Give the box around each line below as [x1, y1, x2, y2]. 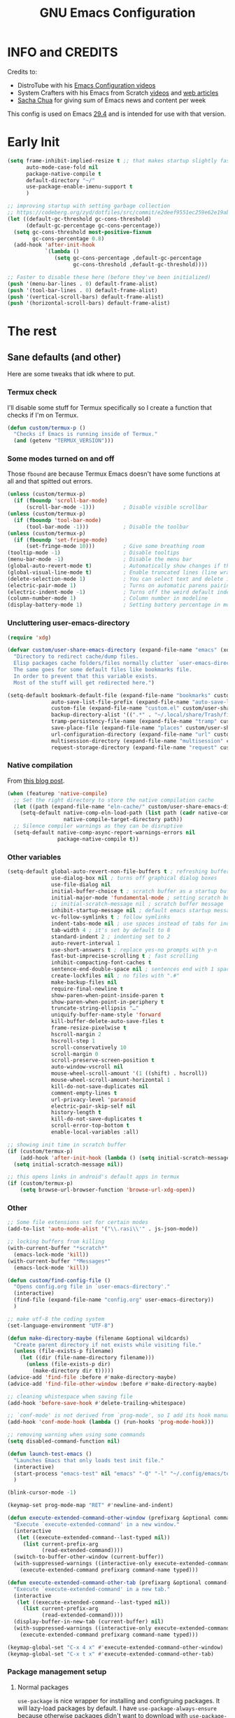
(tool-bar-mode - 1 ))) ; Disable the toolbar [25, 523, 190, 530]
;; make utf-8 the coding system [7, 1315, 105, 1322]
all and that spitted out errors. [7, 477, 93, 486]
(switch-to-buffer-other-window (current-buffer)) [13, 1553, 164, 1560]
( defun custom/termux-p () [7, 424, 86, 432]
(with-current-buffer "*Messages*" [7, 1258, 111, 1265]
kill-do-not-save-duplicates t [51, 1115, 142, 1122]
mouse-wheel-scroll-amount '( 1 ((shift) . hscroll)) [51, 1070, 208, 1077]
